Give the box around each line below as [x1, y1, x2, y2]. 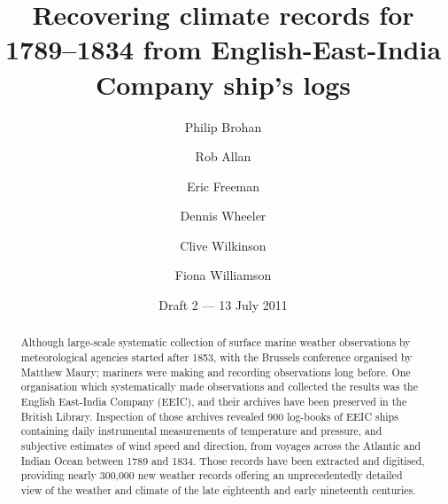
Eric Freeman [186, 176, 260, 195]
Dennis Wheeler [180, 206, 266, 225]
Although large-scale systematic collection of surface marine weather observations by [20, 335, 411, 350]
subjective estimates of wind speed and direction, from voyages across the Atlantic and [20, 438, 421, 454]
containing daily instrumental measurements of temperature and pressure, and [20, 423, 382, 438]
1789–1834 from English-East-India [4, 31, 442, 67]
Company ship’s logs [95, 66, 351, 102]
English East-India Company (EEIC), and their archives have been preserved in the [20, 394, 407, 409]
